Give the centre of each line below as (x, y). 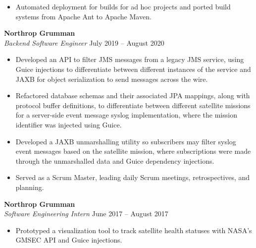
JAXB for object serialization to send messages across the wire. (112, 79)
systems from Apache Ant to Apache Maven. (83, 16)
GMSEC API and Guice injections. (69, 240)
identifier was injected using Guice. (69, 124)
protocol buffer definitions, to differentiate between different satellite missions (133, 105)
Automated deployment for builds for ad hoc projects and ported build (123, 6)
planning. (30, 187)
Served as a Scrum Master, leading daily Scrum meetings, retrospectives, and (133, 177)
